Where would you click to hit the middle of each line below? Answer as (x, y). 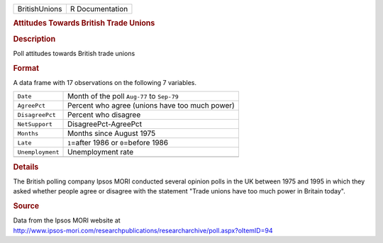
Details (26, 166)
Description (34, 39)
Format (26, 68)
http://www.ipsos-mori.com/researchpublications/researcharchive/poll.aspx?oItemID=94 (143, 230)
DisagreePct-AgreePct (105, 124)
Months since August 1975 (112, 133)
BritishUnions (40, 9)
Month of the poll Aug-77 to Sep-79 (123, 96)
